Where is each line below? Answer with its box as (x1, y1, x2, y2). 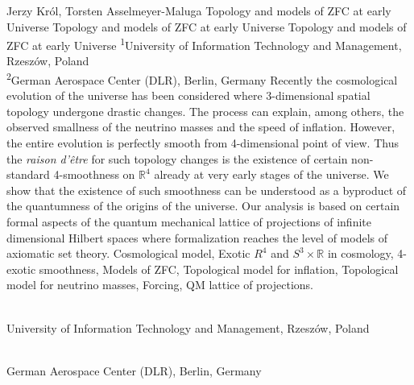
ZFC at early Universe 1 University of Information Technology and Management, (6, 35, 402, 53)
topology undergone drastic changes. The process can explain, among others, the (6, 102, 404, 119)
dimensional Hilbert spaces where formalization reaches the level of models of (6, 229, 388, 246)
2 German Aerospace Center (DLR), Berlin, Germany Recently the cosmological (6, 69, 398, 88)
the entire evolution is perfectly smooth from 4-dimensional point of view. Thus (6, 135, 399, 151)
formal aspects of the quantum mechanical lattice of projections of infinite (6, 213, 371, 230)
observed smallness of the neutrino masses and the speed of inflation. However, (6, 118, 395, 135)
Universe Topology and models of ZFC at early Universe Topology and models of (6, 18, 407, 35)
